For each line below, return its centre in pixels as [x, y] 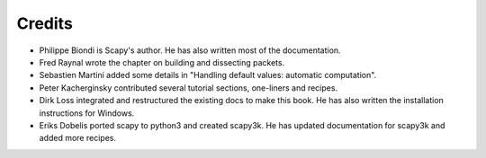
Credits [45, 23]
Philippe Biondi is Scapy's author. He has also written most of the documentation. [190, 50]
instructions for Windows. [87, 113]
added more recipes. [78, 138]
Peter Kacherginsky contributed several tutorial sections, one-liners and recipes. [188, 88]
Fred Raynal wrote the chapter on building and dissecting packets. [162, 62]
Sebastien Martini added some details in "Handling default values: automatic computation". [208, 75]
